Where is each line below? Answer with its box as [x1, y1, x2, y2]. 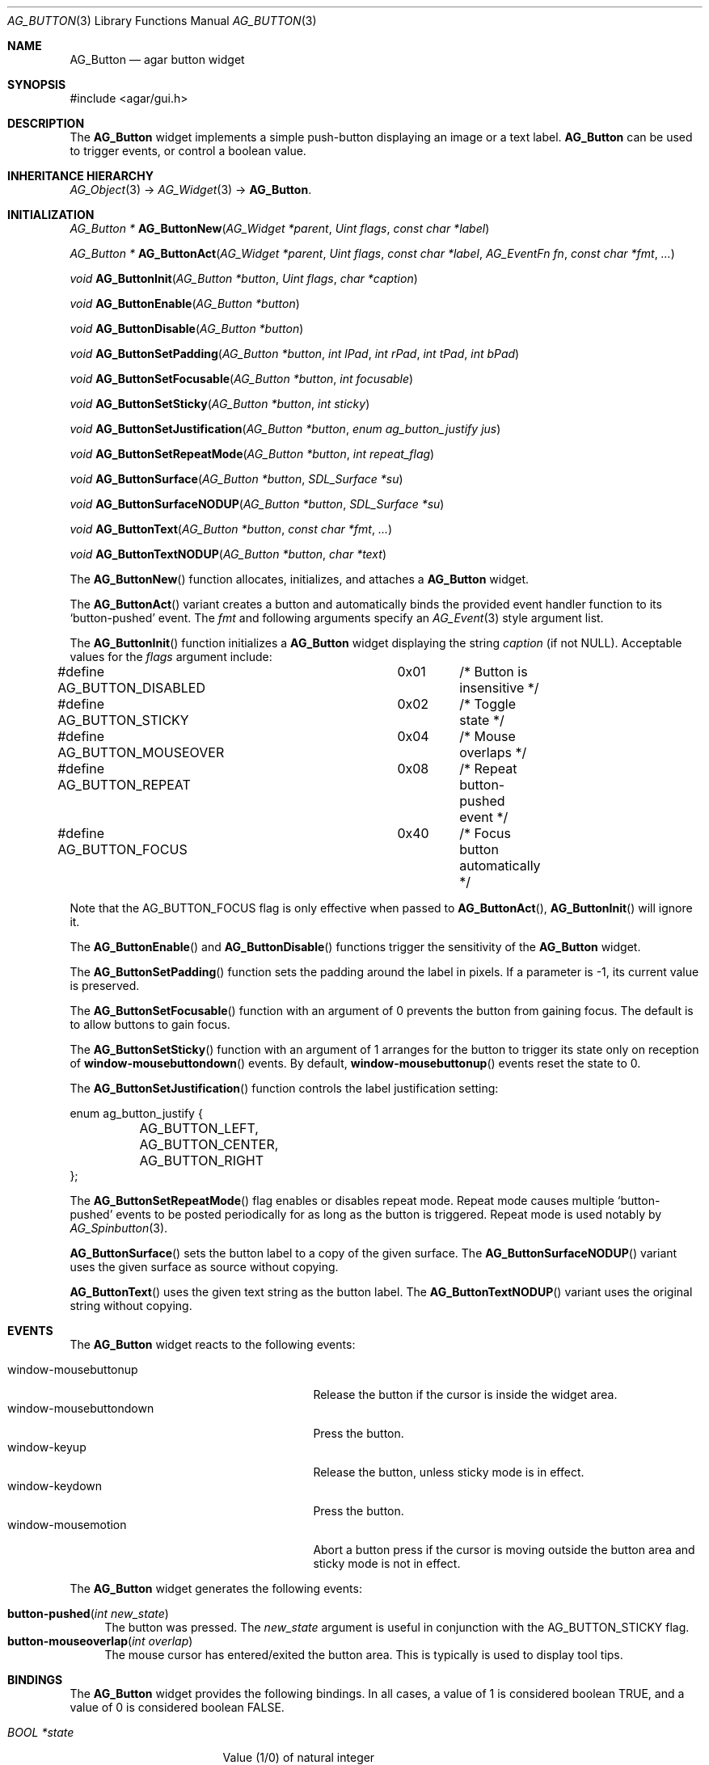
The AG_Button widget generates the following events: [70, 1582, 362, 1595]
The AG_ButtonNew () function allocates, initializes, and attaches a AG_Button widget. [70, 572, 530, 586]
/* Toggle [459, 696, 517, 712]
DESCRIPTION [7, 116, 85, 130]
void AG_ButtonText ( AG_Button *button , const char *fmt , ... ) [70, 522, 393, 536]
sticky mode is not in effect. [313, 1556, 461, 1570]
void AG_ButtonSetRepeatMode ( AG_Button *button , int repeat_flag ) [70, 447, 435, 461]
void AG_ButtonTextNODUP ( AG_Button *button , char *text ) [70, 547, 386, 561]
